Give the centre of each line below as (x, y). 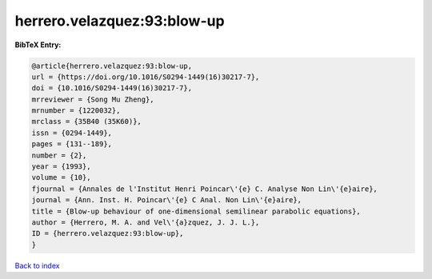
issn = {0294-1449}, (72, 133)
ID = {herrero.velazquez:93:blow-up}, (108, 233)
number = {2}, (59, 155)
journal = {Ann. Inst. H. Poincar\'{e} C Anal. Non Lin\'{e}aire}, (167, 200)
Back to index (37, 265)
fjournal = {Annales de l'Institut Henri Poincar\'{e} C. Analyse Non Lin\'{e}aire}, (204, 189)
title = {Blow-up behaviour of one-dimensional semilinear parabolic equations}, (196, 211)
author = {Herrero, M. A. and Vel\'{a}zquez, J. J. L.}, (146, 223)
